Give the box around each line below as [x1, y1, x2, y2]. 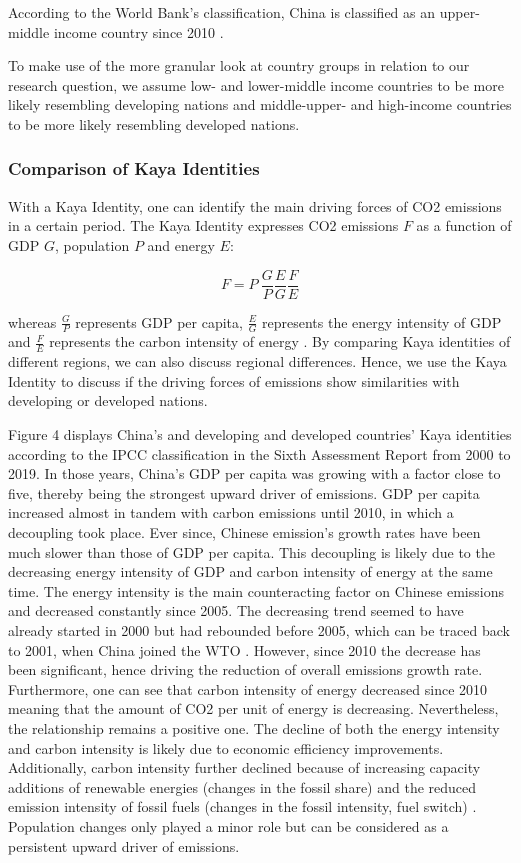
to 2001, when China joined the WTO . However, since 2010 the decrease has [8, 639, 481, 660]
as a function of [416, 215, 512, 236]
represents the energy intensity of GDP [261, 311, 502, 332]
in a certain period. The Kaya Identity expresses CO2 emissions [8, 215, 399, 236]
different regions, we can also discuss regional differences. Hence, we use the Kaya [8, 351, 507, 372]
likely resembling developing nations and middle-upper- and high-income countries [8, 94, 512, 115]
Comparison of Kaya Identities [8, 156, 260, 181]
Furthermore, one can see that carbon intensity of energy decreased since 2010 [8, 678, 488, 699]
